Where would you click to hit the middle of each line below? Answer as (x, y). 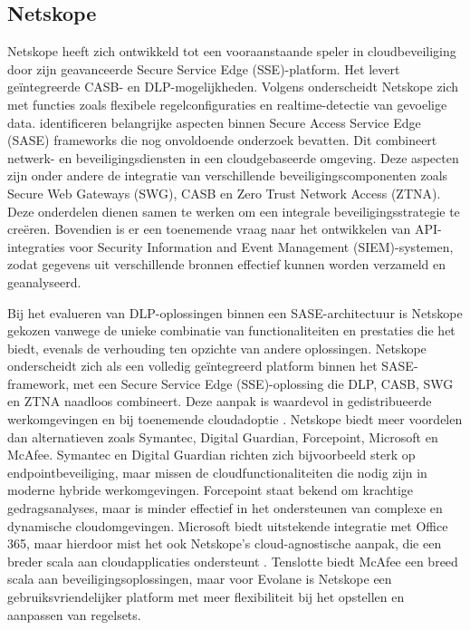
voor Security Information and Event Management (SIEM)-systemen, (261, 246)
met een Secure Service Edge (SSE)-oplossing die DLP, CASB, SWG (263, 383)
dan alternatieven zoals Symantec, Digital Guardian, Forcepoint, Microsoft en (223, 436)
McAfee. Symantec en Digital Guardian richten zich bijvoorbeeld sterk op (211, 455)
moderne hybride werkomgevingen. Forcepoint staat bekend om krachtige (211, 490)
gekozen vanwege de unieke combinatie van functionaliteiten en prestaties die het (231, 330)
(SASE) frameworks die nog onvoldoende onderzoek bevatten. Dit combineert (222, 140)
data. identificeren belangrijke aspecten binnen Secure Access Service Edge (214, 122)
